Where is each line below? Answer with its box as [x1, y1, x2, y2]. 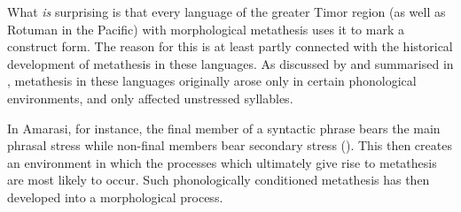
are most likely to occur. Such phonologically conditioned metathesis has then [7, 170, 430, 189]
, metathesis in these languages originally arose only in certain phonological [7, 72, 417, 90]
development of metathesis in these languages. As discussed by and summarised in [7, 54, 454, 72]
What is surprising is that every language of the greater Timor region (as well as [7, 3, 446, 20]
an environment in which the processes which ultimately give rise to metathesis [7, 153, 437, 171]
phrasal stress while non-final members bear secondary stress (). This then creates [7, 136, 452, 155]
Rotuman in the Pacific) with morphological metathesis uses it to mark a [7, 19, 404, 38]
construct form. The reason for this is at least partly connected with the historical [7, 37, 453, 56]
